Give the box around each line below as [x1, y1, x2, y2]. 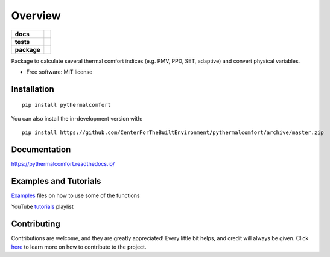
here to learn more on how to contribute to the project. [11, 243, 147, 250]
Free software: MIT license [26, 68, 93, 75]
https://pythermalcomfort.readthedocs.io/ [11, 160, 115, 168]
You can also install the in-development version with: [11, 115, 143, 122]
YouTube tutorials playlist [11, 203, 74, 211]
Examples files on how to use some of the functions [11, 192, 140, 199]
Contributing [11, 219, 60, 229]
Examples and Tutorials [11, 176, 101, 186]
